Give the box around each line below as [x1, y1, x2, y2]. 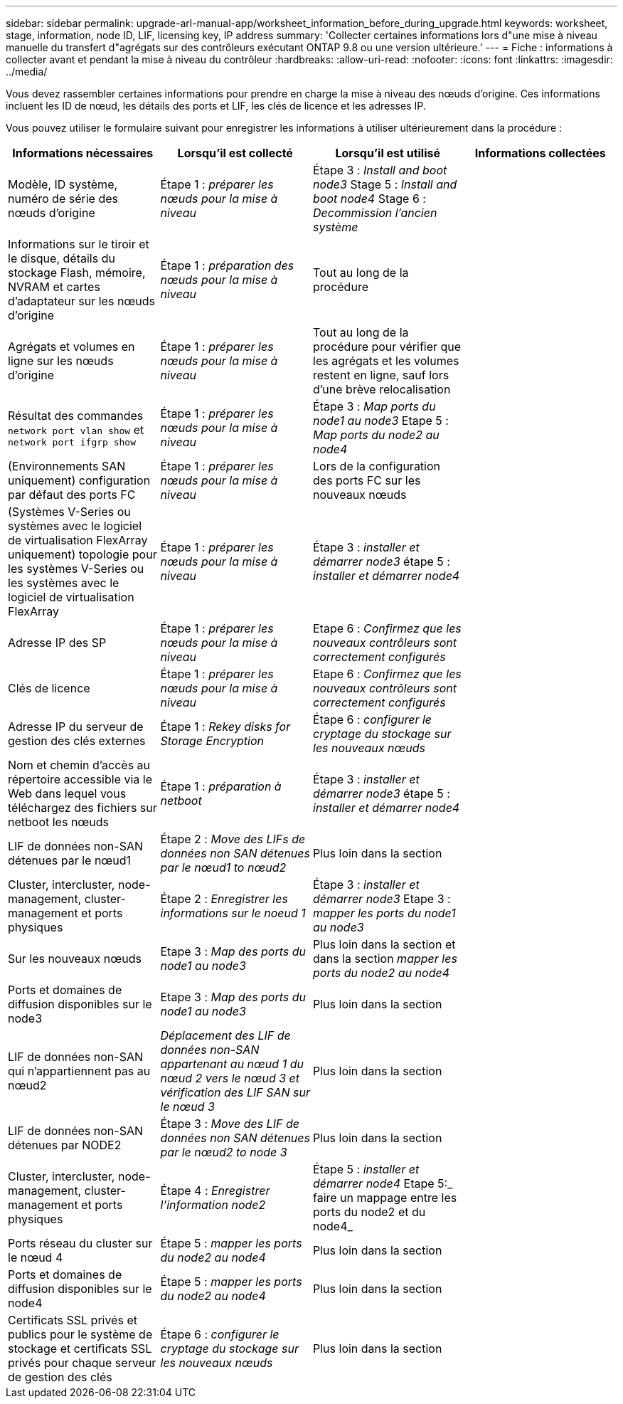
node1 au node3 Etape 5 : [313, 413, 449, 428]
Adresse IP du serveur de [8, 719, 144, 734]
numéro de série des [8, 191, 118, 206]
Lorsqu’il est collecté [177, 146, 293, 160]
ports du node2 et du [313, 1205, 426, 1219]
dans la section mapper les [313, 951, 457, 966]
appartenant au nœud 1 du [160, 1057, 304, 1071]
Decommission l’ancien [313, 206, 437, 220]
